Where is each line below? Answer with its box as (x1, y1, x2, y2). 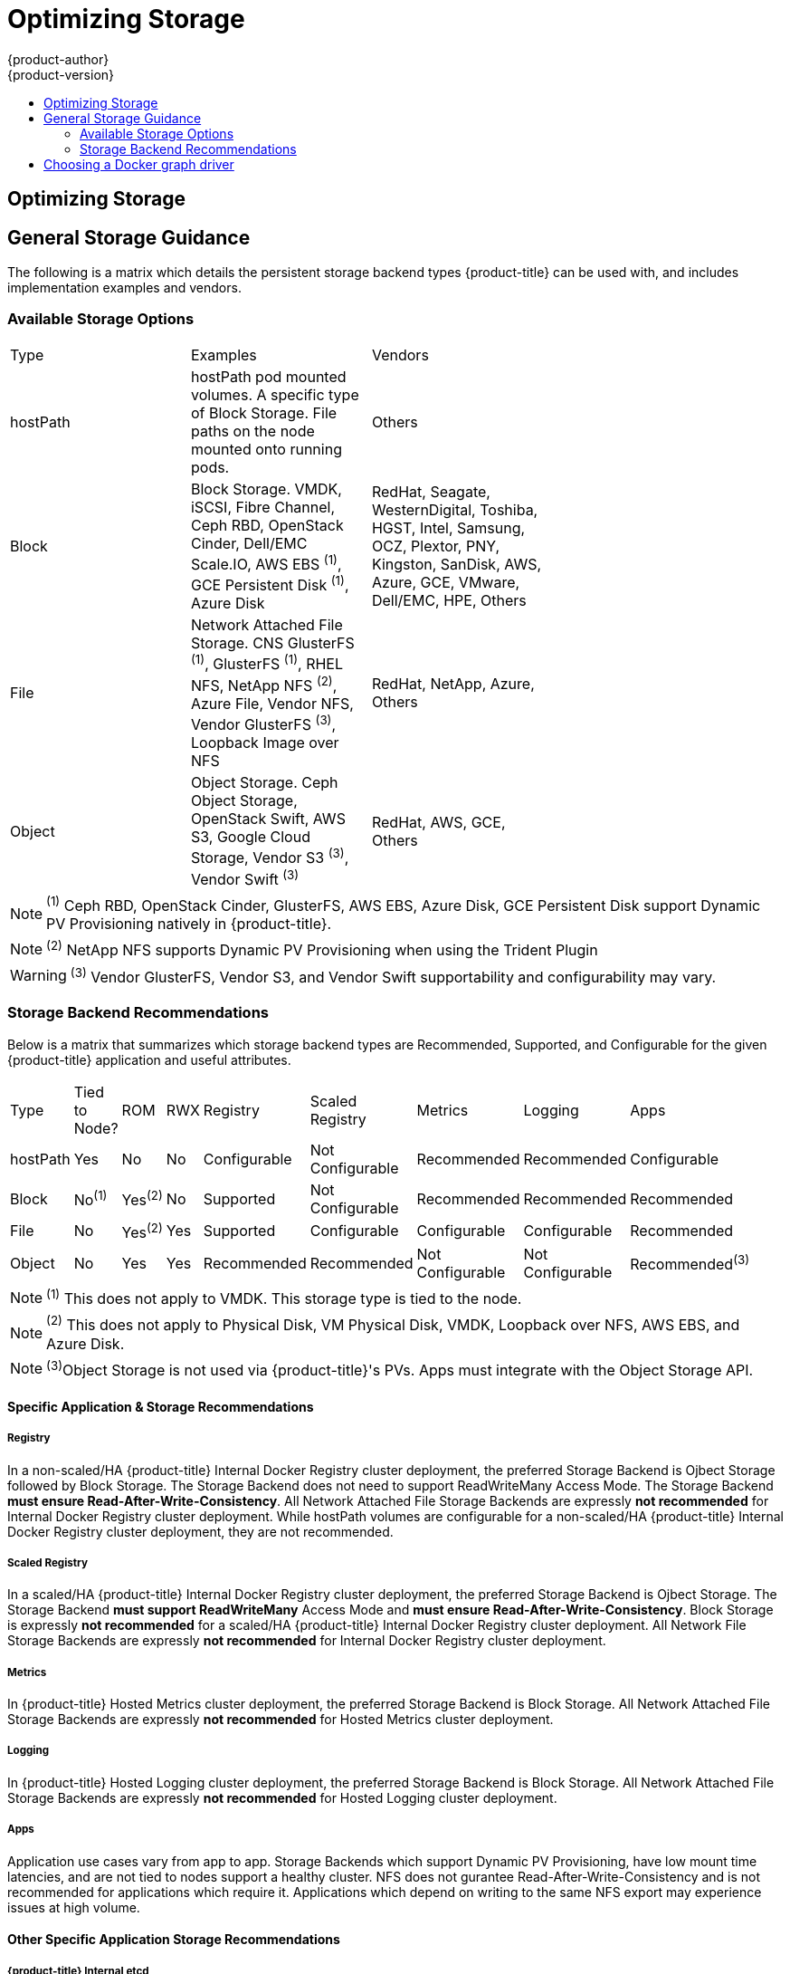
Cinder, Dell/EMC (190, 533, 308, 552)
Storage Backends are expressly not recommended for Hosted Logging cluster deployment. (7, 1789, 557, 1806)
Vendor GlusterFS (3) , (190, 713, 337, 734)
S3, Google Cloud (190, 828, 310, 847)
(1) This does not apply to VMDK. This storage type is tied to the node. (46, 1287, 522, 1308)
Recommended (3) (630, 1252, 750, 1274)
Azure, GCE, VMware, (371, 573, 520, 592)
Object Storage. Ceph (190, 773, 338, 792)
